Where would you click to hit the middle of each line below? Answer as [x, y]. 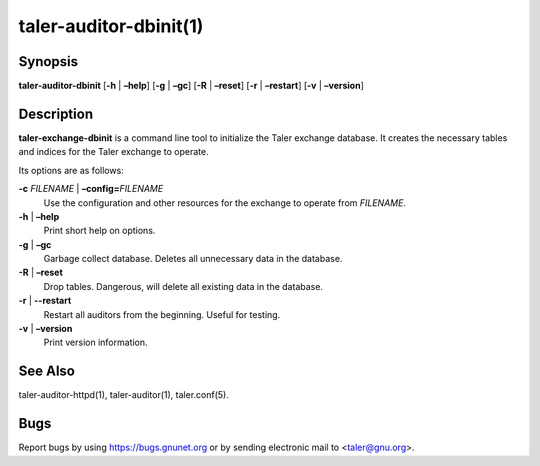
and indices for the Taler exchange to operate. [113, 152]
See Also [46, 371]
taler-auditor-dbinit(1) [111, 26]
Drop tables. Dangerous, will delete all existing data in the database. [183, 286]
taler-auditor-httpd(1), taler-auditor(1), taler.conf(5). [123, 395]
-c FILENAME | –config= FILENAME [91, 189]
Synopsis [48, 61]
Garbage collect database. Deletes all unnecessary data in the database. [193, 259]
